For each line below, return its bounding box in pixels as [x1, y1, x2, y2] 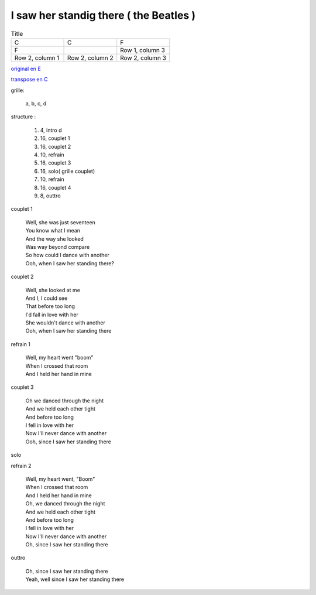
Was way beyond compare [25, 243, 90, 250]
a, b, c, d [25, 100, 47, 107]
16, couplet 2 [40, 143, 71, 150]
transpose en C [11, 76, 48, 83]
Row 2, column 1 [14, 53, 60, 61]
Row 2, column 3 [120, 53, 167, 61]
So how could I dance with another [25, 252, 109, 259]
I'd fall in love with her [25, 311, 78, 318]
